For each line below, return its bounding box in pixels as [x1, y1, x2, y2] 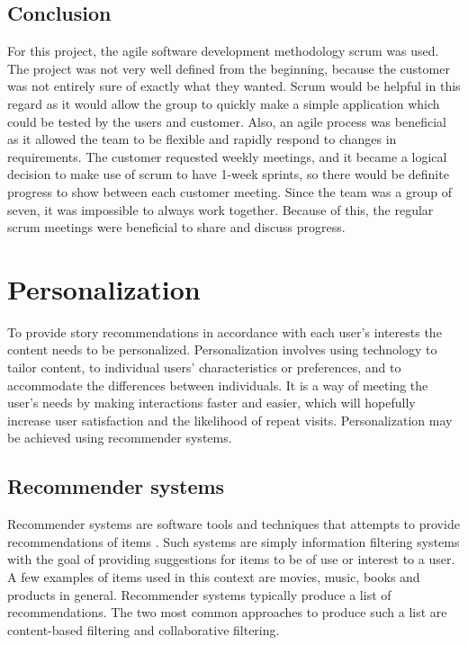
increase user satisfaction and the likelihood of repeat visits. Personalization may [7, 410, 453, 429]
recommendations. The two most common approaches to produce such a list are [7, 603, 447, 622]
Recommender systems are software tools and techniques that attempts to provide [7, 515, 460, 533]
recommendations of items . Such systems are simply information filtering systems [7, 532, 460, 551]
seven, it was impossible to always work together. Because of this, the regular [7, 200, 434, 219]
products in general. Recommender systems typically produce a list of [7, 585, 391, 604]
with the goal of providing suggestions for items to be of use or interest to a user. [7, 550, 455, 569]
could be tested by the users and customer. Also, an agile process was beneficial [7, 112, 446, 130]
